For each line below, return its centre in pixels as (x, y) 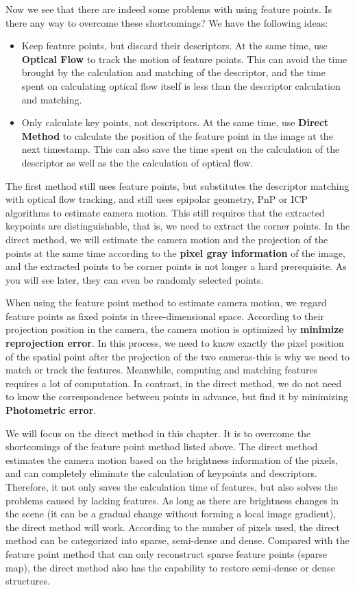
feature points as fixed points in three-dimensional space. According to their (165, 316)
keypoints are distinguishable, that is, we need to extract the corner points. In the (178, 226)
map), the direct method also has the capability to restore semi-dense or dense (170, 567)
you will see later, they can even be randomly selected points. (135, 279)
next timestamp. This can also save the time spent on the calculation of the (181, 149)
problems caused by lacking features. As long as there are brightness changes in (172, 500)
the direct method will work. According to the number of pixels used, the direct (173, 527)
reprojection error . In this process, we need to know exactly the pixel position (175, 343)
